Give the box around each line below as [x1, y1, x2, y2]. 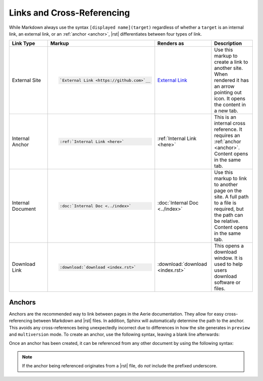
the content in [214, 101, 246, 108]
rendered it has [214, 77, 249, 84]
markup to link [214, 175, 247, 182]
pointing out [214, 89, 242, 96]
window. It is [214, 255, 243, 261]
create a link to [214, 59, 248, 65]
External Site [12, 77, 41, 84]
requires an [214, 132, 241, 139]
